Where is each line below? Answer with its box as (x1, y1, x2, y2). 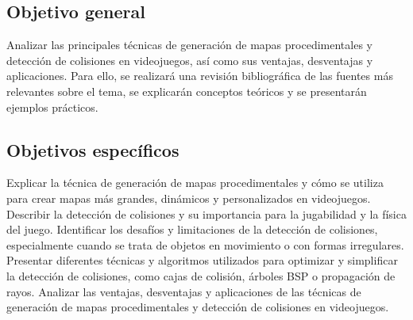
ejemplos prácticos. (6, 98, 98, 115)
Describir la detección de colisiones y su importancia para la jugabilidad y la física (6, 205, 407, 222)
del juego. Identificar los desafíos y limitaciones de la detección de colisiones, (6, 221, 378, 238)
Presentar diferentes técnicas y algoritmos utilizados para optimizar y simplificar (6, 252, 398, 269)
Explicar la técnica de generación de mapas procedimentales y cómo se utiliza (6, 174, 384, 191)
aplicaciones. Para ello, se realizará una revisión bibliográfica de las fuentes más (6, 67, 393, 84)
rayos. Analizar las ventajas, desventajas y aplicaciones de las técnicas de (6, 283, 361, 299)
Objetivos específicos (6, 137, 179, 162)
